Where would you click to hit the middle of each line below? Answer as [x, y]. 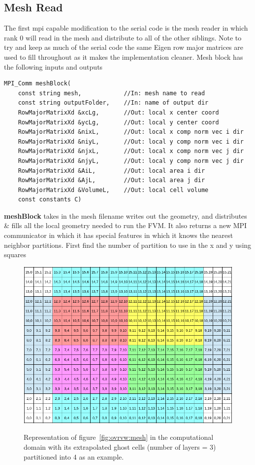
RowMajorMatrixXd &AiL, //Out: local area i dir [112, 171]
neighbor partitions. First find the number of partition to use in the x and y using [128, 245]
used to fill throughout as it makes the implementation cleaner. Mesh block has [124, 57]
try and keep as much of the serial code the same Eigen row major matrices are [124, 47]
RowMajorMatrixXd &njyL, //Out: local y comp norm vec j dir [131, 161]
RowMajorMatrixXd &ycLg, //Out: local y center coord [118, 122]
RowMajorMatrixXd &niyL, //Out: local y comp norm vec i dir [131, 141]
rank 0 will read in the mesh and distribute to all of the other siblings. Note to [123, 37]
